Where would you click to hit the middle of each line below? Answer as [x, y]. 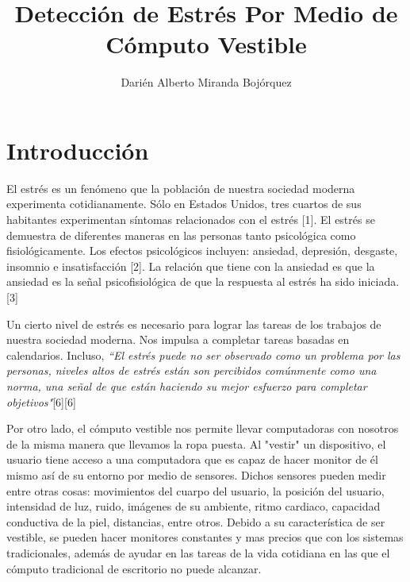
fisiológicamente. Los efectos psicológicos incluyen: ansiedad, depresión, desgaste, [202, 251]
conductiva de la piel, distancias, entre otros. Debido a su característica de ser [196, 521]
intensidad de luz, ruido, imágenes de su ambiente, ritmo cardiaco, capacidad [194, 506]
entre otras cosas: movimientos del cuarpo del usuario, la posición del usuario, [195, 490]
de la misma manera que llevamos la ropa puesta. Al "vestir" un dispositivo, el [196, 443]
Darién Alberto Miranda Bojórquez [206, 82]
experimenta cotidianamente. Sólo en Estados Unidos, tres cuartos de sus [184, 204]
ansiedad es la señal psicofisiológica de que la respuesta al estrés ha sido [181, 281]
